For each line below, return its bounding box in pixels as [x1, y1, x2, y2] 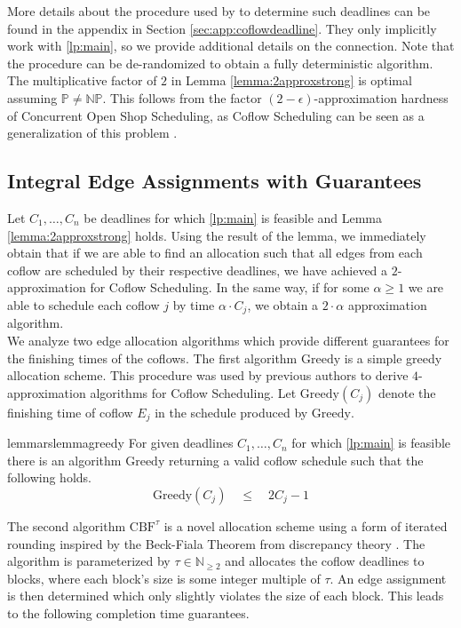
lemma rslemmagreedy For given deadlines [7, 433, 234, 452]
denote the [378, 383, 436, 401]
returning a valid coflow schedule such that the [168, 450, 424, 469]
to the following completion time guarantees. [7, 603, 250, 622]
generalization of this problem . [7, 123, 178, 142]
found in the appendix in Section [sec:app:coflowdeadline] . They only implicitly [7, 19, 437, 37]
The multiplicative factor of [7, 71, 157, 90]
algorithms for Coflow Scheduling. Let [90, 383, 297, 401]
